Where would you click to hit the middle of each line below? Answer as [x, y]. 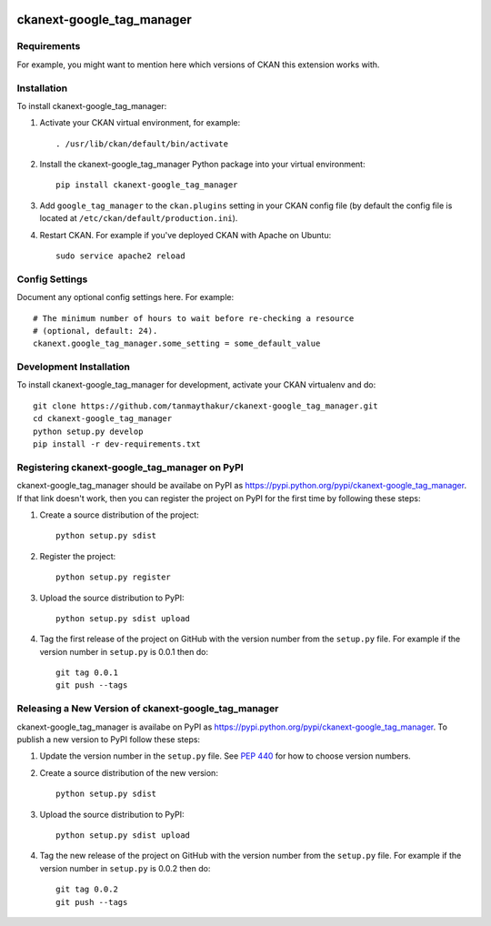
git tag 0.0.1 [87, 673]
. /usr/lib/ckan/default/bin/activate [142, 144]
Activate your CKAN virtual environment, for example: [140, 123]
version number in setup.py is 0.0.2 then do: [125, 868]
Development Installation [74, 367]
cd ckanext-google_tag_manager [103, 419]
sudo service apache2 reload [120, 256]
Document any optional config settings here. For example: [125, 297]
